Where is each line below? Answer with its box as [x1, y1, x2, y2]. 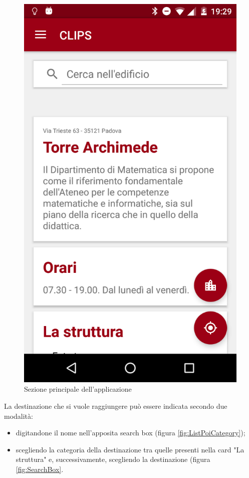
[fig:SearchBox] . [16, 463, 64, 474]
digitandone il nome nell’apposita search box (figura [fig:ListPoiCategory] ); [16, 427, 245, 438]
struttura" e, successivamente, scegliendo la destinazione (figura [16, 454, 210, 464]
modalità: [4, 410, 33, 421]
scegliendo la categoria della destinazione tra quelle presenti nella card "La [16, 444, 244, 454]
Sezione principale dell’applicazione [24, 384, 132, 394]
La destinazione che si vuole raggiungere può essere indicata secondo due [4, 400, 227, 411]
